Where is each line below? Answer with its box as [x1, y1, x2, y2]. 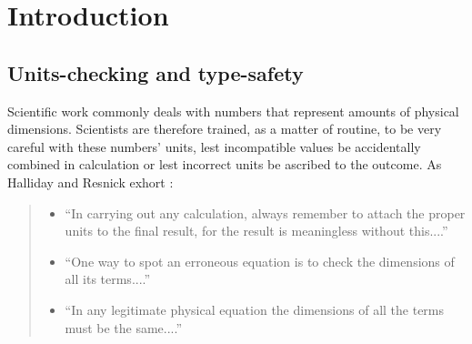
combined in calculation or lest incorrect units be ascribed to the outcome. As [7, 155, 442, 174]
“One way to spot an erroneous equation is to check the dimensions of [65, 251, 455, 270]
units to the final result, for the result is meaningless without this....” [65, 221, 448, 240]
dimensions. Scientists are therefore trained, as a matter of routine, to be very [7, 119, 442, 138]
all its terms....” [65, 269, 151, 288]
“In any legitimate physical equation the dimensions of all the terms [65, 299, 445, 319]
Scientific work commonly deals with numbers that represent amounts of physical [7, 101, 459, 120]
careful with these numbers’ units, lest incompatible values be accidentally [7, 137, 421, 156]
